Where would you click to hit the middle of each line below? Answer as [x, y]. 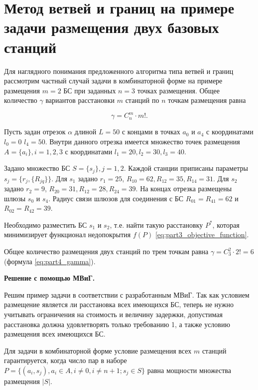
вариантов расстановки [80, 100]
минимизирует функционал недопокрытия [67, 234]
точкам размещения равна [207, 100]
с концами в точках [151, 132]
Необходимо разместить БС [46, 224]
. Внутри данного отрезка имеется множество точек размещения [142, 141]
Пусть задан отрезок [35, 132]
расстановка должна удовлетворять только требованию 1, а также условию [117, 324]
